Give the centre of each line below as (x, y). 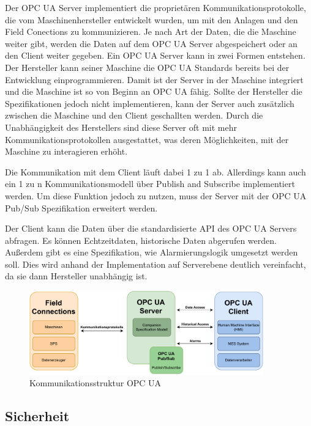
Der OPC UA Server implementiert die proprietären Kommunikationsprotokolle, (155, 7)
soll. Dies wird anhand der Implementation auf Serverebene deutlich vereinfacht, (155, 264)
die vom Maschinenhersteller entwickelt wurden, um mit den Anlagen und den (152, 19)
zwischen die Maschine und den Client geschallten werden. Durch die (134, 115)
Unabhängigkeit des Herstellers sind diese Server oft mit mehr (121, 127)
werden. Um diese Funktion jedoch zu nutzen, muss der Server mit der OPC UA (156, 195)
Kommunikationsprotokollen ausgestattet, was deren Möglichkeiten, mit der (147, 139)
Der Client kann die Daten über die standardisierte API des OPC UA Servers (151, 228)
